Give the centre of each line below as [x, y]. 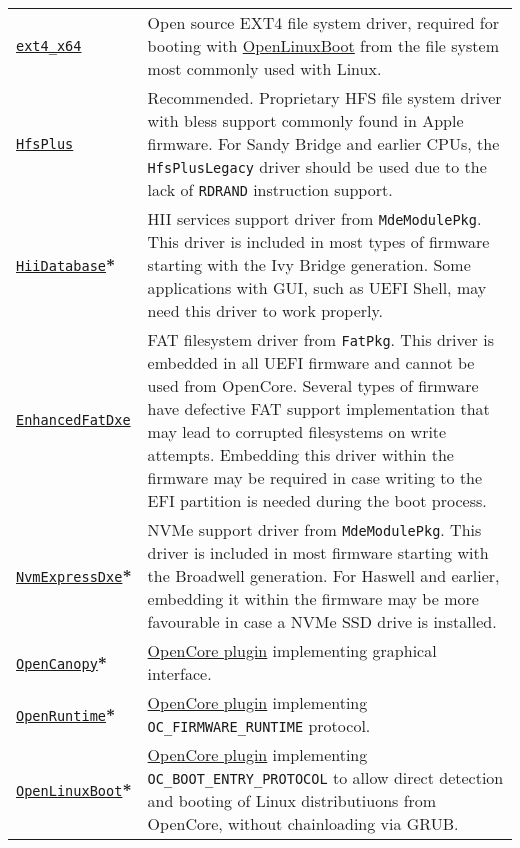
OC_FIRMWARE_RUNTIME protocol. [259, 725]
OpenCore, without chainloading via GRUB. [303, 823]
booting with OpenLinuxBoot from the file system [323, 45]
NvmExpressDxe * [74, 575]
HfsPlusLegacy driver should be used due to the [317, 166]
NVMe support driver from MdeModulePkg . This [314, 529]
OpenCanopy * [62, 662]
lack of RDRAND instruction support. [270, 189]
